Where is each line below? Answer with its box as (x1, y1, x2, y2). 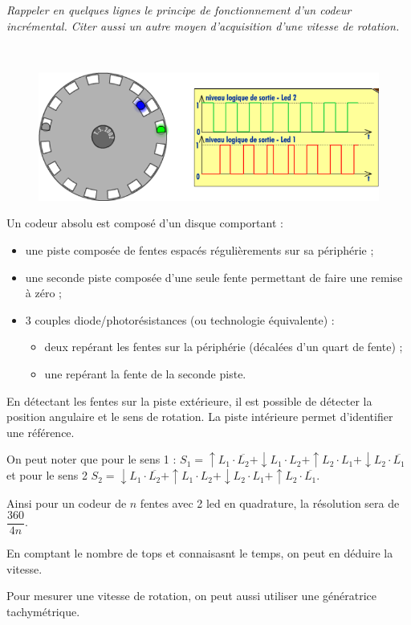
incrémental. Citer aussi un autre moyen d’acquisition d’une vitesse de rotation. (6, 17, 400, 34)
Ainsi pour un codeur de (6, 494, 127, 511)
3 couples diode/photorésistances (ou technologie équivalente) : (25, 311, 335, 328)
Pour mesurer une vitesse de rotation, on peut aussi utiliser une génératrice (6, 587, 376, 604)
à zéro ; (25, 284, 62, 301)
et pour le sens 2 (6, 467, 87, 484)
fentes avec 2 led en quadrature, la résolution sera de (140, 494, 400, 511)
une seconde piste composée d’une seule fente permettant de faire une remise (25, 268, 403, 285)
